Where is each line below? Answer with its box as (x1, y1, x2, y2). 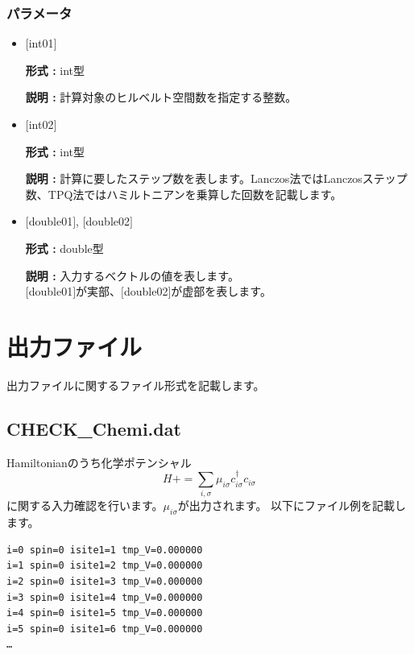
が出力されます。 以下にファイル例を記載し (177, 497, 407, 514)
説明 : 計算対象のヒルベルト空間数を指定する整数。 (25, 89, 297, 106)
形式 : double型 (25, 239, 104, 256)
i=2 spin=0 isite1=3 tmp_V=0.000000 (6, 575, 203, 587)
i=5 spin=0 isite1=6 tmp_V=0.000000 (6, 623, 203, 635)
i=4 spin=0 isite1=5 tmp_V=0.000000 (6, 607, 203, 619)
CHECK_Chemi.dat (6, 416, 181, 441)
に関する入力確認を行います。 (6, 497, 164, 514)
